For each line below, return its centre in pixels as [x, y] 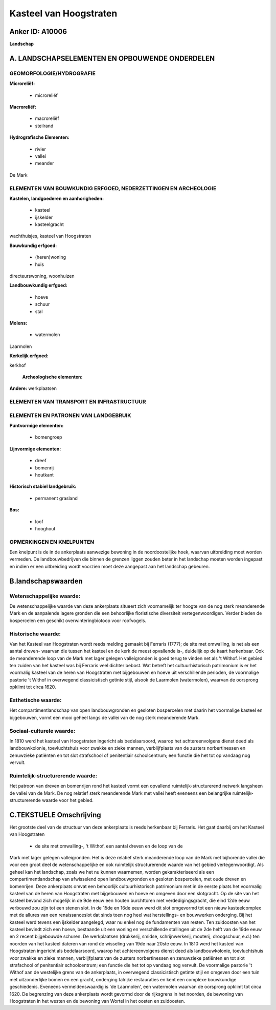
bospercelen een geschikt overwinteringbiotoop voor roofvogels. [78, 621]
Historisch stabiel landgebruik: [43, 486]
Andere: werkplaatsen [33, 388]
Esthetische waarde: [36, 700]
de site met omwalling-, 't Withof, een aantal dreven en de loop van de [109, 846]
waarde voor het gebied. [68, 800]
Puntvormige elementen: [37, 426]
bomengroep [49, 437]
